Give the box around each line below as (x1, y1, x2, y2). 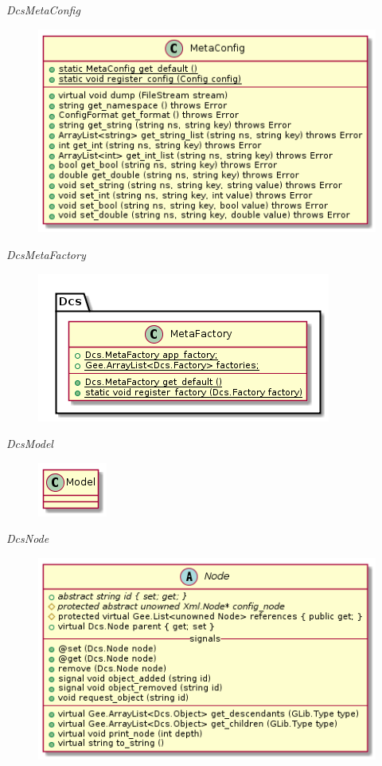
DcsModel (6, 435, 53, 452)
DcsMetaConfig (6, 2, 80, 18)
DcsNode (6, 530, 49, 547)
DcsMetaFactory (6, 246, 86, 262)
